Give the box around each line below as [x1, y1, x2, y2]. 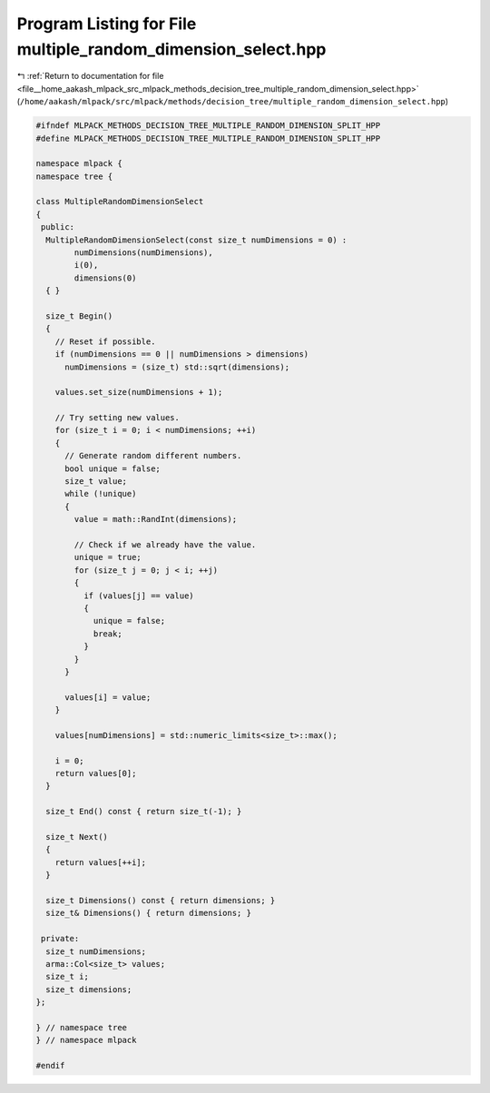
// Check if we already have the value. [73, 540, 257, 549]
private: [41, 933, 80, 944]
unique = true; [73, 552, 142, 563]
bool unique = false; [64, 463, 161, 474]
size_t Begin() [45, 310, 113, 321]
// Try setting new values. [54, 413, 181, 423]
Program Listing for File [16, 14, 197, 34]
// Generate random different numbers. [64, 450, 242, 461]
